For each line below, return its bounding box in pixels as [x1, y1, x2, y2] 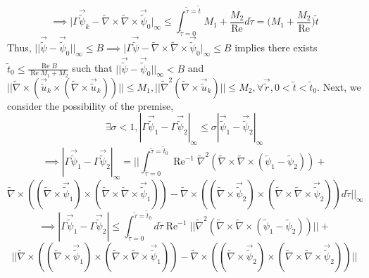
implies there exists [234, 40, 318, 55]
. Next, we [317, 79, 361, 94]
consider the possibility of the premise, [7, 98, 174, 113]
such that [72, 61, 113, 75]
